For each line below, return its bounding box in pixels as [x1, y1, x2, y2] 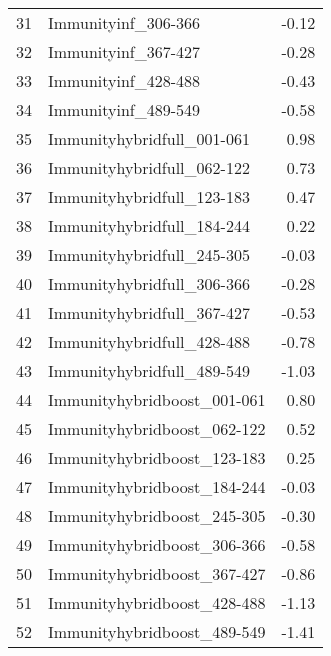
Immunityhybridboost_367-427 [48, 562, 266, 585]
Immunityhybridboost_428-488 [48, 591, 266, 614]
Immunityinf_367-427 [48, 40, 201, 63]
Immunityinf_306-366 [48, 11, 201, 34]
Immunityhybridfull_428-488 [48, 330, 250, 353]
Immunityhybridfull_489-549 [48, 359, 250, 382]
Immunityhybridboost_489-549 [48, 620, 266, 643]
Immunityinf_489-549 [48, 98, 201, 121]
